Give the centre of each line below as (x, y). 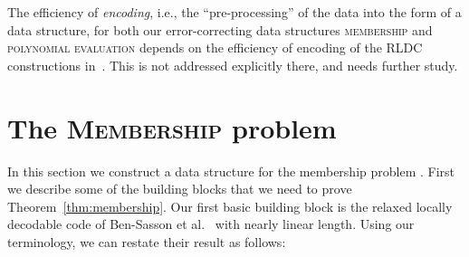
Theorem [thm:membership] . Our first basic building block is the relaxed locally (230, 206)
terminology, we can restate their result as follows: (147, 241)
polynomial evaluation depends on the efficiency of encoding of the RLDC (215, 48)
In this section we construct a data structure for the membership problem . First (231, 171)
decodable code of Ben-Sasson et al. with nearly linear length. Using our (211, 224)
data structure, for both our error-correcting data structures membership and (220, 29)
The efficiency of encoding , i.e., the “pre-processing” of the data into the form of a (234, 12)
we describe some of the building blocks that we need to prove (180, 189)
